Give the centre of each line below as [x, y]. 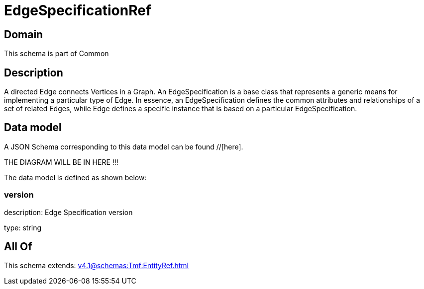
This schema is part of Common [56, 54]
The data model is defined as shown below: [75, 177]
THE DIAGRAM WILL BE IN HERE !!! [61, 162]
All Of [18, 247]
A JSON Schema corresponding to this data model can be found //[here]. [124, 146]
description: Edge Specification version [68, 212]
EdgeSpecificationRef [78, 10]
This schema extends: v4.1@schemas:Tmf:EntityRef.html [96, 266]
